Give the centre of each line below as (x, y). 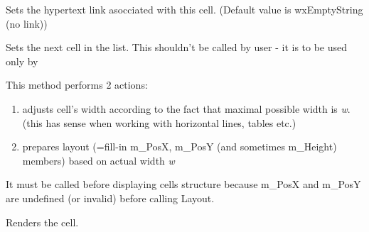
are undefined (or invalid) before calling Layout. (110, 198)
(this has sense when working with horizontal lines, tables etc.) (159, 122)
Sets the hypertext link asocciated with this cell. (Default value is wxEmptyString (184, 9)
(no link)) (27, 23)
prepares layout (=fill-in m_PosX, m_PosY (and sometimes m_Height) (180, 147)
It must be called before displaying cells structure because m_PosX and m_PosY (183, 184)
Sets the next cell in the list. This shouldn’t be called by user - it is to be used (177, 47)
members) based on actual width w (98, 160)
